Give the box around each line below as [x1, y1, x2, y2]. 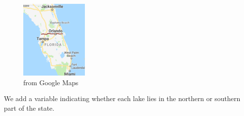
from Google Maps [23, 77, 79, 87]
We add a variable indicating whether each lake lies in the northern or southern [4, 93, 241, 103]
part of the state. [4, 103, 54, 113]
